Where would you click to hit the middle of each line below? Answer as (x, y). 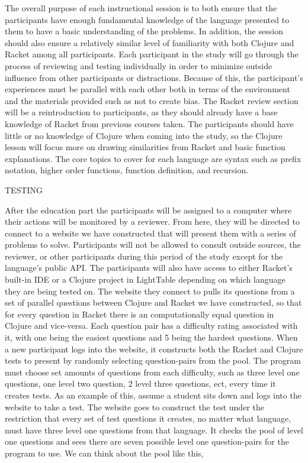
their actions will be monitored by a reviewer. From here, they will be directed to (152, 221)
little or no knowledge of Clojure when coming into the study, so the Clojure (144, 135)
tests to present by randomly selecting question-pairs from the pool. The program (153, 360)
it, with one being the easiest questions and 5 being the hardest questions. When (151, 337)
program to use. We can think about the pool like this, (104, 453)
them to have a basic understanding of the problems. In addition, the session (144, 31)
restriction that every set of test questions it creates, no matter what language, (148, 418)
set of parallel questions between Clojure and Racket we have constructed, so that (153, 302)
